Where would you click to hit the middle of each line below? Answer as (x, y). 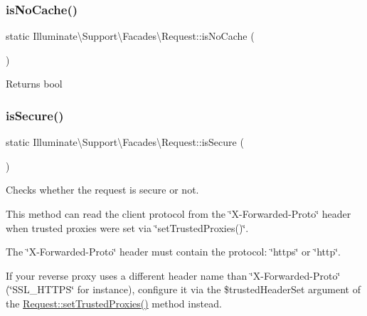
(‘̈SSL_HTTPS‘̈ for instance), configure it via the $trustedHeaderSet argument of (183, 289)
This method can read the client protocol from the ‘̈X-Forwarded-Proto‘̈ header (179, 214)
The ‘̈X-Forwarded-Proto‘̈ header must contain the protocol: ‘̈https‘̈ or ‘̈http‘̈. (173, 252)
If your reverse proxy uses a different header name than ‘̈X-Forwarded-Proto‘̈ (173, 275)
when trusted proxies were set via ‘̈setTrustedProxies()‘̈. (127, 227)
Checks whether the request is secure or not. (102, 190)
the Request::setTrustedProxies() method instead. (114, 303)
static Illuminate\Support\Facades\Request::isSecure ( (125, 142)
